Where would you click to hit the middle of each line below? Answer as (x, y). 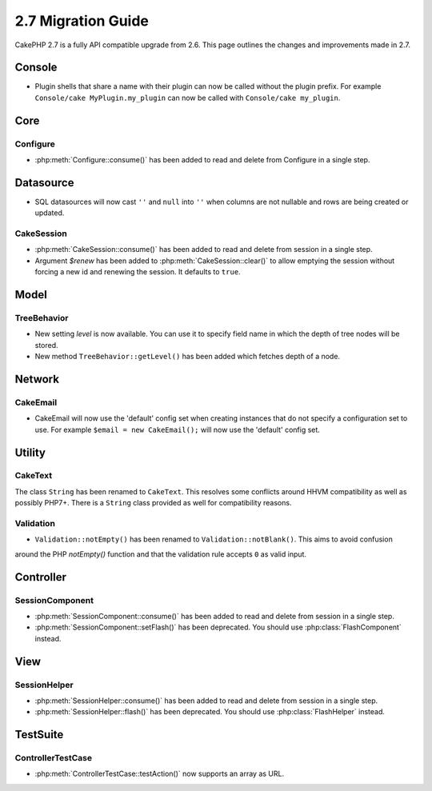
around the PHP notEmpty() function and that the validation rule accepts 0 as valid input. (161, 554)
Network (37, 379)
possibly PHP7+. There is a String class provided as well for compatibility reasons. (153, 503)
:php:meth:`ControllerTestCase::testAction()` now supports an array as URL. (159, 774)
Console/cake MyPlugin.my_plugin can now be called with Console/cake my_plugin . (188, 98)
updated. (50, 213)
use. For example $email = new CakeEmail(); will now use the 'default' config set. (177, 429)
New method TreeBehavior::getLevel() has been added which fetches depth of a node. (187, 357)
